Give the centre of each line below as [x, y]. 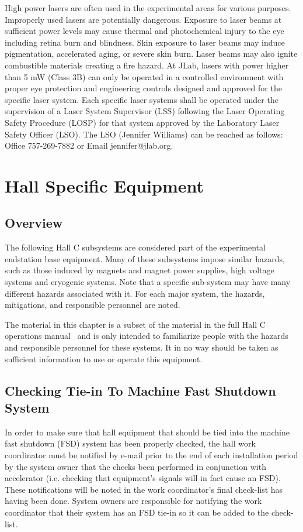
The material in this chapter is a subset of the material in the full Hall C [135, 324]
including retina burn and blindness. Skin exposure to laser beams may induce [145, 42]
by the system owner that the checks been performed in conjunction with [135, 466]
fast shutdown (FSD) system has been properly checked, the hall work [130, 443]
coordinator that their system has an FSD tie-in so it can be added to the [137, 512]
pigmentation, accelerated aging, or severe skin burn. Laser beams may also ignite [151, 54]
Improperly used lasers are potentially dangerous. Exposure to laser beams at [143, 19]
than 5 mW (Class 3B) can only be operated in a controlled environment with [144, 76]
